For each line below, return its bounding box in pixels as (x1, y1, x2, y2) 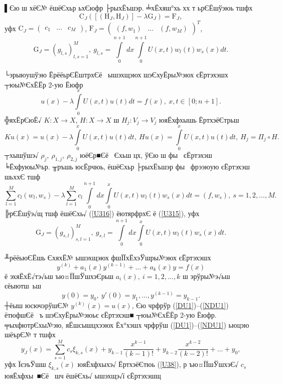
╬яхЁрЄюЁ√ (5, 114, 42, 125)
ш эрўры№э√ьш (182, 270, 230, 281)
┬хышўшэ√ (5, 150, 39, 160)
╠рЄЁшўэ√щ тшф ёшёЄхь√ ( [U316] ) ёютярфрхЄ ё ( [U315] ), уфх (5, 208, 200, 219)
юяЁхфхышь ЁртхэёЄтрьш (159, 114, 239, 125)
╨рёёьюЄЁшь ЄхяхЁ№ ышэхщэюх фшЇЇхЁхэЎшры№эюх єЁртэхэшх (5, 252, 211, 262)
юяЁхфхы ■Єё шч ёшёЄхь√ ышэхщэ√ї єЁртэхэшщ (5, 370, 161, 380)
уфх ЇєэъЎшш (5, 359, 46, 369)
